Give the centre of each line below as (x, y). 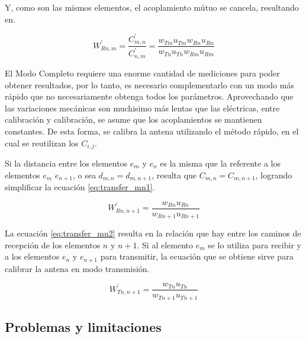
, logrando (274, 175)
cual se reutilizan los (42, 143)
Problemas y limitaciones (83, 327)
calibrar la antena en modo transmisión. (77, 268)
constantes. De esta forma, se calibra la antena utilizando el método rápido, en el (152, 131)
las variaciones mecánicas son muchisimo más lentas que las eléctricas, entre (142, 108)
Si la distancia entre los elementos (66, 163)
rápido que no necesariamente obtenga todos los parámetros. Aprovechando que (149, 96)
